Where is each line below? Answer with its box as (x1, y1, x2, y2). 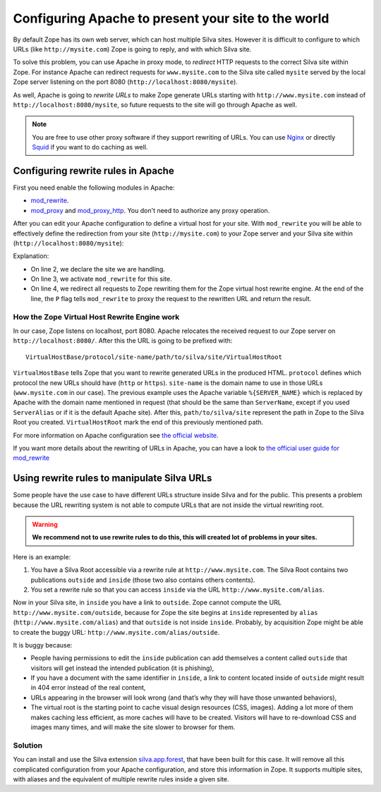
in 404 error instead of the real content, (30, 683, 146, 692)
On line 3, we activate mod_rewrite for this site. (30, 275, 172, 284)
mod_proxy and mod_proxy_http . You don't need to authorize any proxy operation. (30, 206, 270, 214)
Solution (13, 741, 43, 750)
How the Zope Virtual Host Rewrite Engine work (13, 312, 180, 322)
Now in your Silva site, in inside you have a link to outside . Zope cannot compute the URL (13, 598, 282, 607)
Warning (32, 520, 58, 528)
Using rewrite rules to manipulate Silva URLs (13, 473, 212, 485)
